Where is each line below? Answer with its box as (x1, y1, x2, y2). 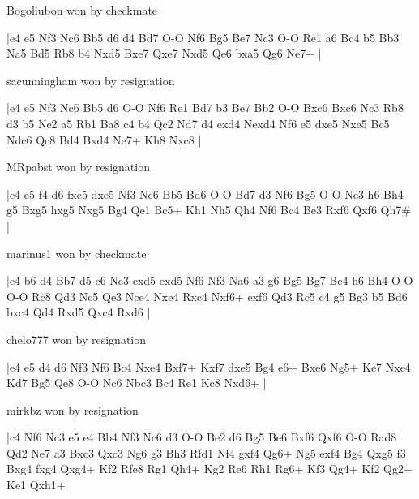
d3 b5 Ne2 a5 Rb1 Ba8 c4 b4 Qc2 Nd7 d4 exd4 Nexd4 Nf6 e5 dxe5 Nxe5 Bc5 (6, 114, 390, 131)
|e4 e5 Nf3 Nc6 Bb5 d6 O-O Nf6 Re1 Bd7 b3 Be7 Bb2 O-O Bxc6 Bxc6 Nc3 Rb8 (6, 99, 404, 116)
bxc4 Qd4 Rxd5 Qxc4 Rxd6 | (6, 303, 151, 320)
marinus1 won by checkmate (6, 244, 147, 261)
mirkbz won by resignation (6, 401, 139, 418)
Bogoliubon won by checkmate (6, 2, 158, 18)
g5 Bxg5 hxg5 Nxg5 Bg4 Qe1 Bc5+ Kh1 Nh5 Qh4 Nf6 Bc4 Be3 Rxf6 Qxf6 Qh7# (6, 201, 411, 218)
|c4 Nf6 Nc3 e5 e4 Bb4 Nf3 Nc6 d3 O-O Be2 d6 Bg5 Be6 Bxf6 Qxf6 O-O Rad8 (6, 428, 397, 445)
